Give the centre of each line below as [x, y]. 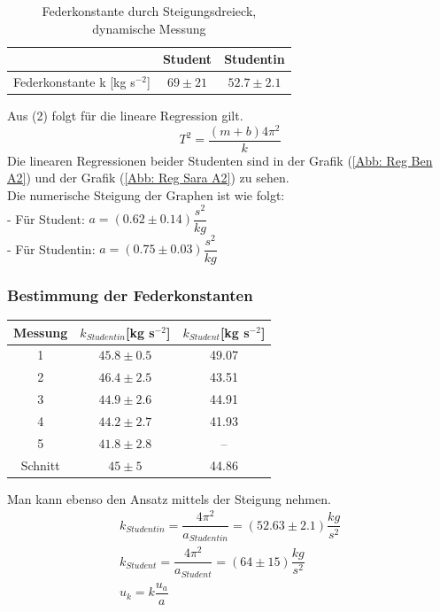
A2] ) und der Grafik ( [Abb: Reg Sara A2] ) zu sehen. [148, 178]
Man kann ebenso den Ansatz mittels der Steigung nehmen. [169, 498]
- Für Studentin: [51, 248]
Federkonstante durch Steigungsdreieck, [149, 11]
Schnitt [40, 465]
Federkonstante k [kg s [74, 82]
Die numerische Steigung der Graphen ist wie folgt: [146, 195]
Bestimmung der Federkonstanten [130, 294]
